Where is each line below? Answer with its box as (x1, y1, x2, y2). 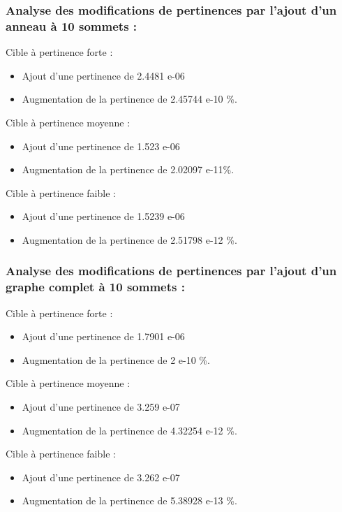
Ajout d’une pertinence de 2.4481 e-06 (22, 68, 185, 82)
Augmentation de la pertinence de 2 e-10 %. (22, 352, 210, 367)
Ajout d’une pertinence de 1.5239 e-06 (22, 209, 185, 224)
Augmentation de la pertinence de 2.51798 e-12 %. (22, 232, 237, 247)
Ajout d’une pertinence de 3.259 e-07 (22, 400, 180, 414)
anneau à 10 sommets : (6, 17, 137, 34)
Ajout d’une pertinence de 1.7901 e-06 (22, 329, 185, 344)
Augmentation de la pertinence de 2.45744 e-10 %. (22, 92, 237, 106)
